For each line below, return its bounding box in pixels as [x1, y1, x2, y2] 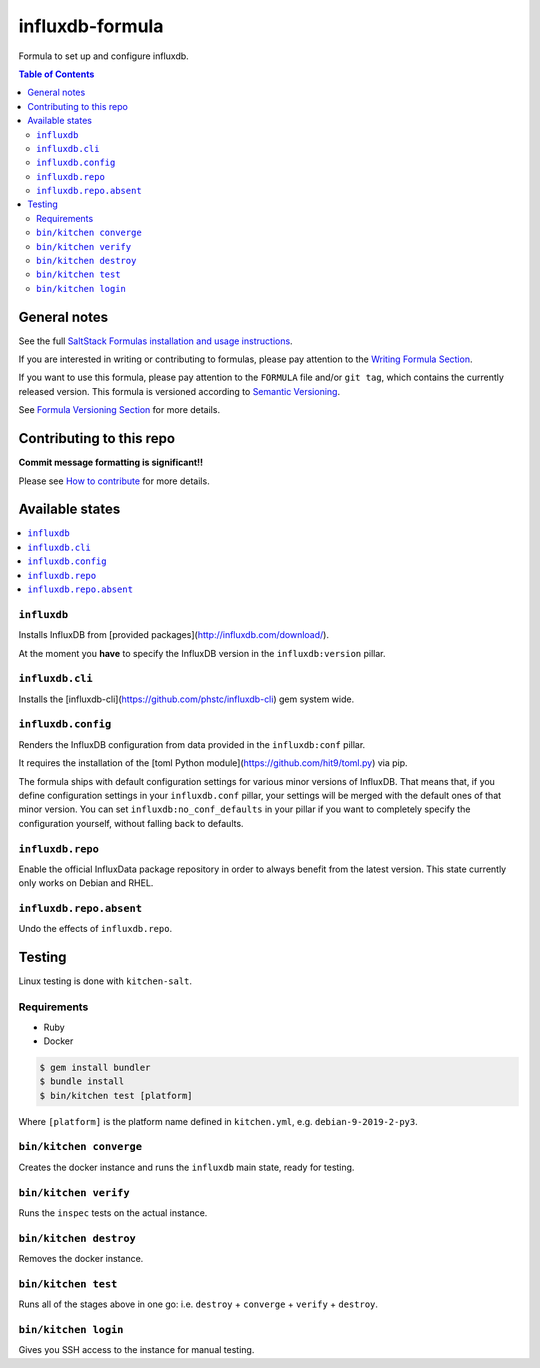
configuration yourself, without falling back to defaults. [18, 817, 244, 829]
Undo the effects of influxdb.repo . [18, 923, 173, 935]
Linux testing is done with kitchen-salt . [18, 975, 193, 987]
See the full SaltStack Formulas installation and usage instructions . [18, 335, 294, 347]
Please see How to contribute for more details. [18, 475, 210, 487]
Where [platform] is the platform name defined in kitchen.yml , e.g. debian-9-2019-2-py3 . [18, 1115, 419, 1127]
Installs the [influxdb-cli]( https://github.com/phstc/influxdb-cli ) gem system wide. [18, 693, 355, 705]
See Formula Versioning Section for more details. [18, 404, 220, 416]
